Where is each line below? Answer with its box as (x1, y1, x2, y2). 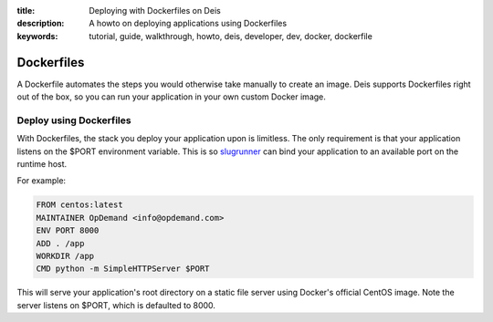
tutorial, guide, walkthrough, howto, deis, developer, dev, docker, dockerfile (89, 30, 373, 41)
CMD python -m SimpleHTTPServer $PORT (36, 264, 210, 274)
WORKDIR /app (36, 251, 95, 261)
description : (16, 18, 65, 29)
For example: (16, 175, 67, 186)
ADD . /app (36, 238, 85, 248)
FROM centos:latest (36, 200, 123, 210)
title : (16, 5, 36, 16)
